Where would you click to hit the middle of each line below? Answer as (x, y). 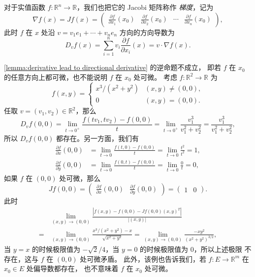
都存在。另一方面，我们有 (98, 138)
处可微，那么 (80, 178)
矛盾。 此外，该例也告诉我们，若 (153, 259)
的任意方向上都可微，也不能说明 (56, 77)
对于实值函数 (25, 7)
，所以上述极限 (218, 249)
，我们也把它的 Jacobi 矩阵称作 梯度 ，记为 (145, 7)
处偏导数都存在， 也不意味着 (72, 268)
